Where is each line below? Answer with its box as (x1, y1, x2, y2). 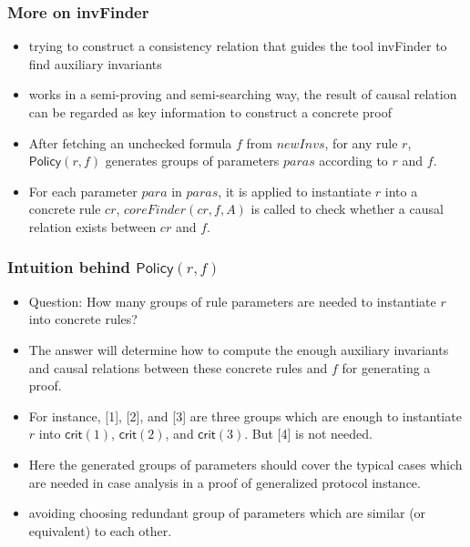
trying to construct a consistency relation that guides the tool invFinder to (28, 36, 447, 56)
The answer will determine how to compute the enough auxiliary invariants (28, 339, 449, 359)
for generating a (342, 358, 431, 377)
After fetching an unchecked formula (28, 133, 232, 152)
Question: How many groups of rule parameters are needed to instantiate (28, 291, 436, 310)
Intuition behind (7, 256, 130, 279)
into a (384, 181, 418, 200)
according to (319, 151, 388, 170)
